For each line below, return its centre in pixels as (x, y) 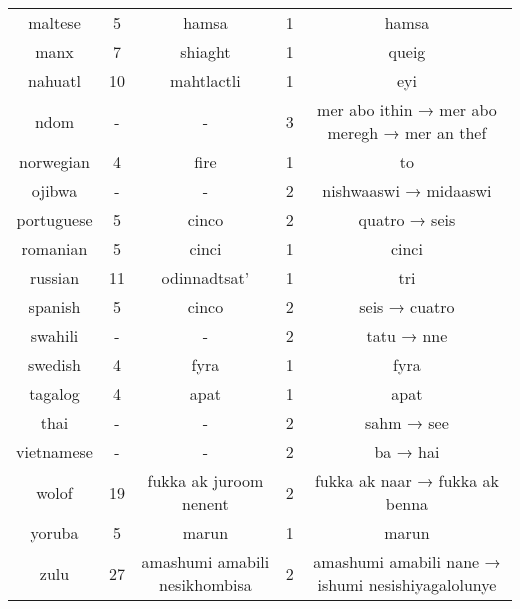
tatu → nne (407, 335)
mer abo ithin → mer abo (407, 109)
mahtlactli (205, 80)
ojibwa (54, 190)
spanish (54, 306)
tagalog (54, 393)
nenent (205, 503)
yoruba (54, 532)
